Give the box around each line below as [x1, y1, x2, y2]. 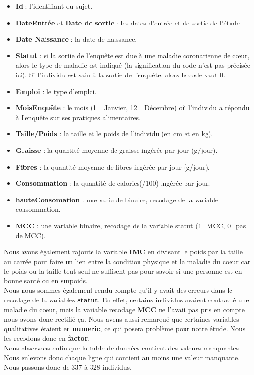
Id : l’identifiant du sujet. [15, 1, 92, 11]
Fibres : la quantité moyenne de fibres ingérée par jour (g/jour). [15, 161, 210, 172]
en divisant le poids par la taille [147, 247, 243, 257]
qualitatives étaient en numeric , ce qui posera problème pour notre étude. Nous [4, 323, 246, 333]
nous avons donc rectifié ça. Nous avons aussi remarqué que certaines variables [4, 314, 239, 324]
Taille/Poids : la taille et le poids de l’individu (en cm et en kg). [15, 128, 213, 139]
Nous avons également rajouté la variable [4, 247, 127, 257]
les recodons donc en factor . [4, 333, 90, 343]
